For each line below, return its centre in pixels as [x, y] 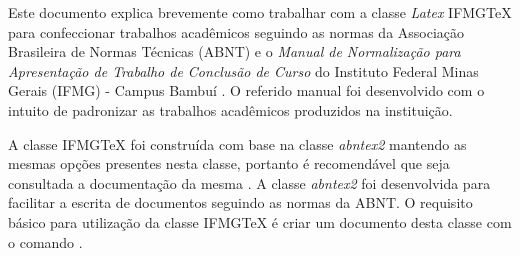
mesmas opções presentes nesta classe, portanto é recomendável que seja [229, 163]
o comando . [45, 241]
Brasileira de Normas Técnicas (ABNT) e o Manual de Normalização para [234, 51]
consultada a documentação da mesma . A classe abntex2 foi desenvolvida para [249, 182]
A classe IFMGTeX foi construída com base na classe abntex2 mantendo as [237, 143]
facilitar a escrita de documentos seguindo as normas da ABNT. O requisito [240, 202]
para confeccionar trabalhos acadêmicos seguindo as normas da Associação [236, 31]
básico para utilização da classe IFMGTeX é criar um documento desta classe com [260, 221]
